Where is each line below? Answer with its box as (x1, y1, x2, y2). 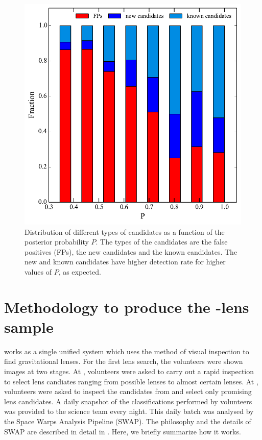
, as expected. (58, 266, 101, 277)
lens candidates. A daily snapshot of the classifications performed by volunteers (4, 396, 252, 406)
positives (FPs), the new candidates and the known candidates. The (25, 246, 237, 257)
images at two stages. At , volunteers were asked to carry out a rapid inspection (4, 365, 254, 376)
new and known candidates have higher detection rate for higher (25, 256, 226, 267)
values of (25, 266, 52, 277)
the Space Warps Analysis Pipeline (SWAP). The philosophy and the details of (4, 415, 251, 426)
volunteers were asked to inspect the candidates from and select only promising (4, 386, 252, 397)
